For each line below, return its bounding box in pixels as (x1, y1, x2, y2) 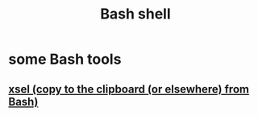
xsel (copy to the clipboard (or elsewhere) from (8, 82, 250, 96)
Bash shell (100, 5, 171, 23)
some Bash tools (8, 50, 122, 68)
